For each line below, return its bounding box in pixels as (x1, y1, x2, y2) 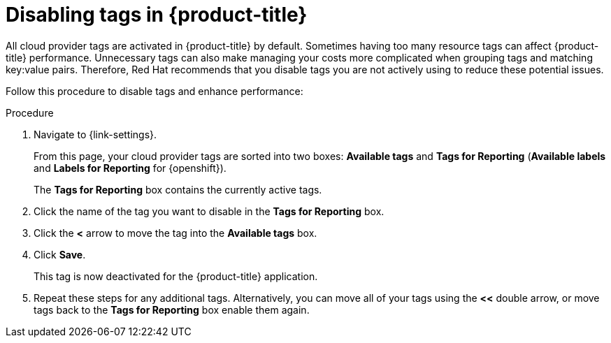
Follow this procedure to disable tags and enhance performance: (6, 85, 303, 97)
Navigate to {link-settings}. (34, 128, 157, 140)
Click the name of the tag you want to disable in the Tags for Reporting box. (34, 205, 384, 217)
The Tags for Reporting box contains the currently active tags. (34, 183, 322, 196)
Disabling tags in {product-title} (6, 3, 308, 27)
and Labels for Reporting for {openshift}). (34, 161, 227, 174)
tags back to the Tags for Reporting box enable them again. (34, 303, 310, 316)
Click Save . (34, 248, 86, 261)
